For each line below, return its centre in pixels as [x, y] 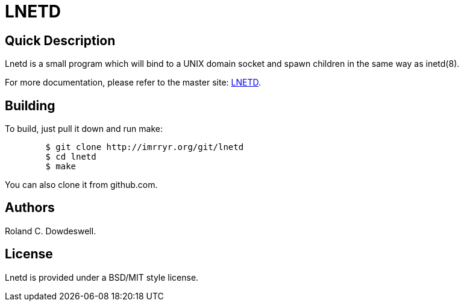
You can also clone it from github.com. [81, 185]
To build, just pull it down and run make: [84, 129]
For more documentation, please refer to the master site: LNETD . [133, 83]
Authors [30, 208]
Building [30, 105]
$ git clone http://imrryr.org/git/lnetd [145, 147]
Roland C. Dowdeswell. [51, 231]
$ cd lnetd [71, 157]
